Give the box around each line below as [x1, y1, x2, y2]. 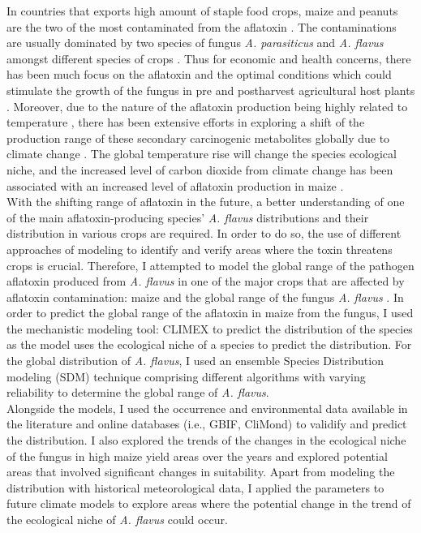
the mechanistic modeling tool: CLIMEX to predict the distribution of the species [6, 320, 413, 337]
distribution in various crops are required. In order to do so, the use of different [6, 225, 402, 242]
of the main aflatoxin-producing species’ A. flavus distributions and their [6, 208, 369, 226]
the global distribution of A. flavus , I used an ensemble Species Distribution [6, 352, 384, 369]
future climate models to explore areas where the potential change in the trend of [6, 495, 411, 512]
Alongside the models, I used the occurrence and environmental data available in [6, 399, 408, 416]
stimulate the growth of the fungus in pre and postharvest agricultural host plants [6, 81, 415, 98]
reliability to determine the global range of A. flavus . [6, 384, 269, 401]
